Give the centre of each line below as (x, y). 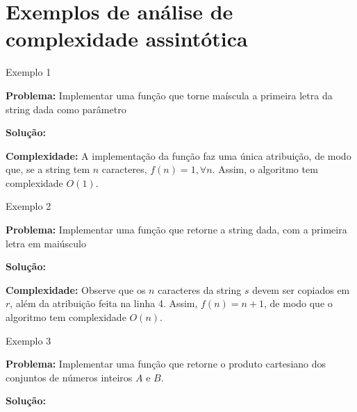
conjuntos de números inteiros (69, 377)
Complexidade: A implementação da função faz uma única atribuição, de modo (178, 155)
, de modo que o (298, 303)
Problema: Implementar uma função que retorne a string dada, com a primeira (176, 230)
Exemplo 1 (28, 72)
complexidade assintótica (127, 39)
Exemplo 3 (28, 340)
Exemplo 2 (28, 206)
